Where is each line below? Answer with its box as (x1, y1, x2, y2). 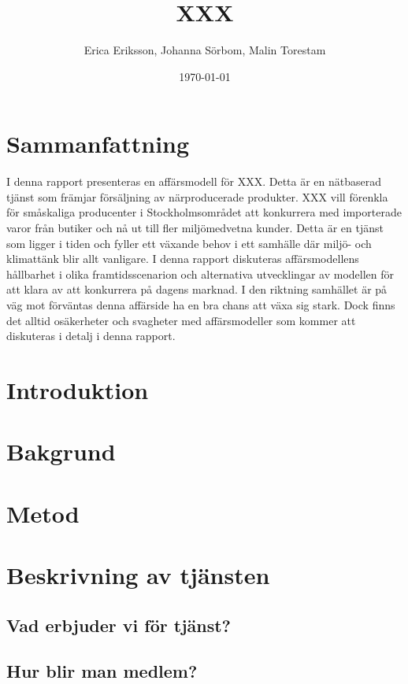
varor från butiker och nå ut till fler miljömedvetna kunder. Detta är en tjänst (6, 220, 384, 236)
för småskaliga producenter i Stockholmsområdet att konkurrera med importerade (6, 204, 402, 220)
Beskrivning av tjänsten (6, 559, 270, 591)
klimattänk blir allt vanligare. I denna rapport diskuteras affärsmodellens (6, 250, 359, 267)
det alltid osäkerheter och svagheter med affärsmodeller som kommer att (6, 312, 356, 328)
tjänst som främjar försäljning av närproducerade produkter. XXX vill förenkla (6, 188, 388, 205)
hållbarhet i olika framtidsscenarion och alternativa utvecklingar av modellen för (6, 265, 394, 282)
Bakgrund (6, 435, 116, 468)
